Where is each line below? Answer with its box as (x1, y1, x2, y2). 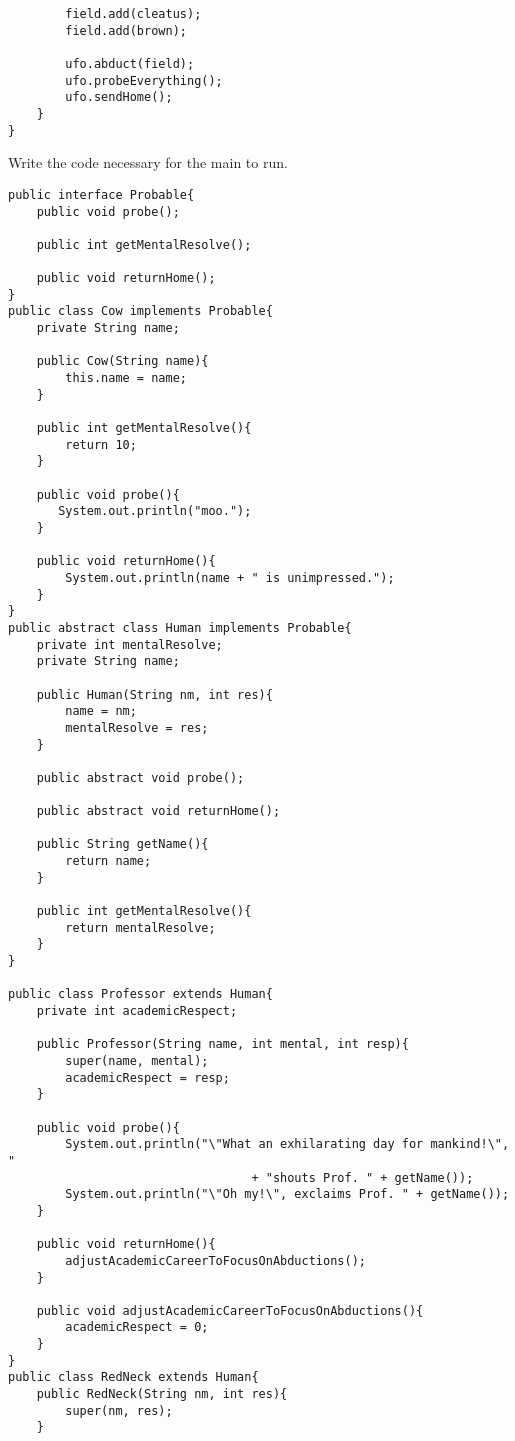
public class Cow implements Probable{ (8, 304, 273, 319)
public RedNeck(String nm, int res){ (36, 1387, 288, 1402)
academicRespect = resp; (65, 1070, 230, 1085)
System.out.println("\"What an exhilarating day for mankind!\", (65, 1137, 510, 1152)
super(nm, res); (65, 1403, 173, 1418)
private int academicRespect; (36, 1004, 238, 1018)
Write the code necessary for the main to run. (8, 152, 288, 173)
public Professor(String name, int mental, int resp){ (36, 1037, 409, 1052)
